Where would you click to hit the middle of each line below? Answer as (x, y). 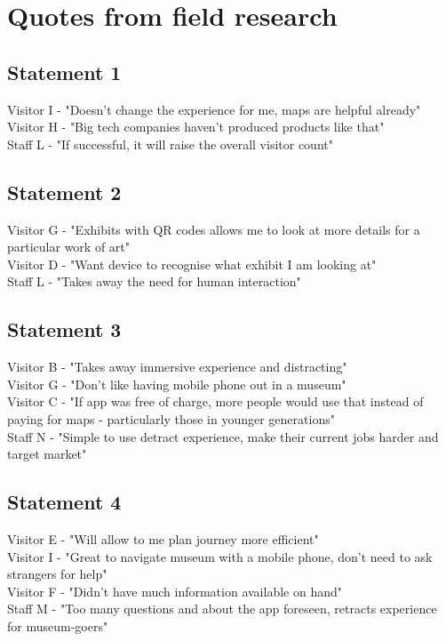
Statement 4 (64, 502)
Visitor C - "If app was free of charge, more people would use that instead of (215, 401)
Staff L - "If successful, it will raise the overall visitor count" (170, 144)
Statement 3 (64, 329)
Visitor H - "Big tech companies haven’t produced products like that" (196, 127)
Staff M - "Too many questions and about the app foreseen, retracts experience (222, 609)
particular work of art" (69, 247)
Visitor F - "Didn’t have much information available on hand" (175, 591)
